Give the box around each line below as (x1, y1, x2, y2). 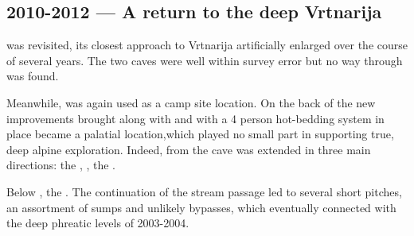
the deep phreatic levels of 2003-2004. (6, 215, 189, 231)
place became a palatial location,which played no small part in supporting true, (6, 126, 394, 142)
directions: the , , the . (6, 157, 116, 173)
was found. (6, 68, 59, 84)
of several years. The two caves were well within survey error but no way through (6, 52, 403, 68)
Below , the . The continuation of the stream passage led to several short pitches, (6, 183, 402, 199)
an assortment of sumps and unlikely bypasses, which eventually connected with (6, 199, 396, 215)
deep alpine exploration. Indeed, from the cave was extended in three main (6, 141, 371, 157)
